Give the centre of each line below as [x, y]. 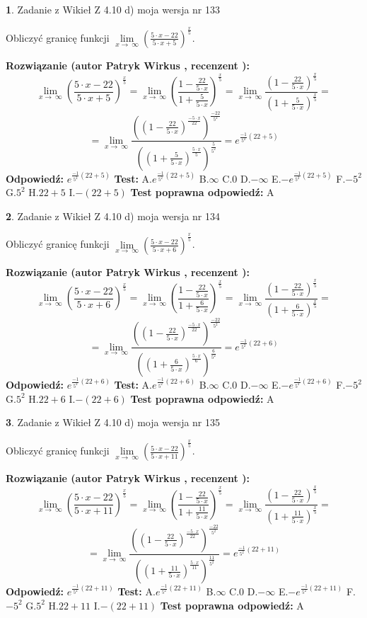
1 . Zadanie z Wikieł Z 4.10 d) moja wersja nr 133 [113, 9]
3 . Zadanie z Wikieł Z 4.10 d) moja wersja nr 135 [113, 422]
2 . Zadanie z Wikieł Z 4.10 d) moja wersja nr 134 [113, 216]
